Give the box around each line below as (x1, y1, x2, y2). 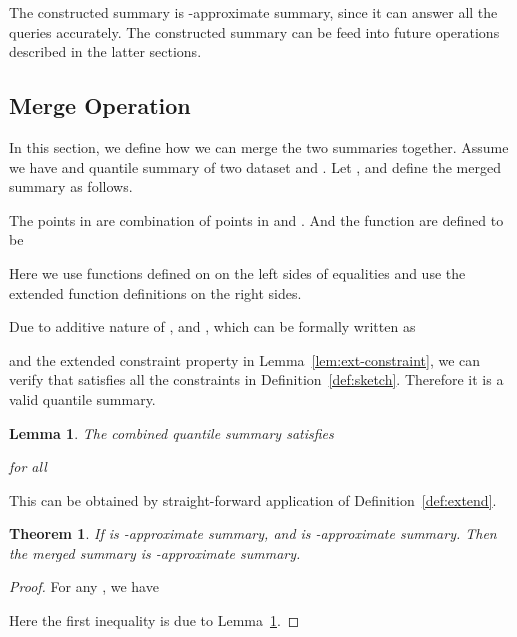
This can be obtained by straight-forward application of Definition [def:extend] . (9, 489, 497, 510)
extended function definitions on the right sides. (9, 282, 302, 303)
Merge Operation (9, 90, 191, 121)
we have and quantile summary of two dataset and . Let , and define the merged (9, 156, 501, 177)
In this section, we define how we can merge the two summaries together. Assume (9, 136, 509, 157)
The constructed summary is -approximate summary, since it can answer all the (9, 2, 498, 22)
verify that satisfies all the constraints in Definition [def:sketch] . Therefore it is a (9, 369, 504, 390)
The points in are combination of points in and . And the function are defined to (9, 209, 504, 230)
